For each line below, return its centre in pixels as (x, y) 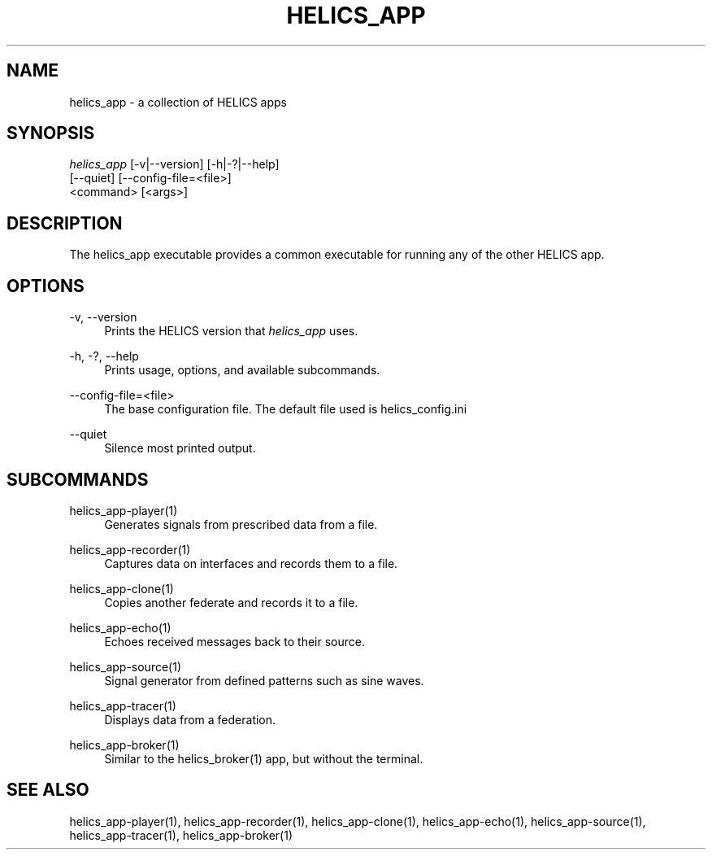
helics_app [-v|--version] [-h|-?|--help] (174, 164)
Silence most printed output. (180, 448)
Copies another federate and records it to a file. (231, 602)
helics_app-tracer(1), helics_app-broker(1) (181, 835)
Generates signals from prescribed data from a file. (241, 524)
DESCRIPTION (65, 223)
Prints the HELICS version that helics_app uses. (231, 331)
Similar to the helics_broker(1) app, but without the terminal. (264, 758)
